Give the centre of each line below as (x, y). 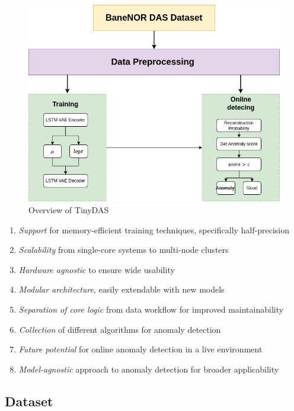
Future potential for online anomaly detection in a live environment (140, 349)
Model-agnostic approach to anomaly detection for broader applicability (149, 369)
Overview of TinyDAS (69, 210)
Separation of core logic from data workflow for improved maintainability (151, 309)
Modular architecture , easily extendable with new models (122, 289)
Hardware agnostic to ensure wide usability (97, 269)
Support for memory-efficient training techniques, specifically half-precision (154, 229)
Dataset (29, 401)
